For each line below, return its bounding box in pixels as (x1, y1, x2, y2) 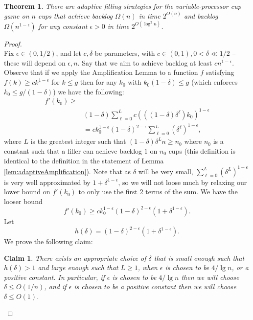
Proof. (4, 38, 22, 48)
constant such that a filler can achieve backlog (4, 145, 142, 156)
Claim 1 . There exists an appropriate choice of (4, 252, 146, 263)
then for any (80, 77, 117, 87)
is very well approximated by (4, 177, 91, 187)
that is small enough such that (154, 252, 245, 263)
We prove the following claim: (4, 236, 93, 246)
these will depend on (4, 57, 66, 68)
